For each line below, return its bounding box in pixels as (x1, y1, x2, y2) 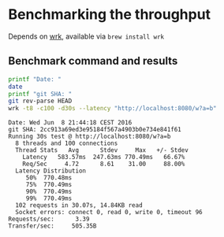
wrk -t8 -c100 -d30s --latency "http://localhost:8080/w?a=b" (8, 105, 217, 113)
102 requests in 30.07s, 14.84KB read (15, 202, 144, 209)
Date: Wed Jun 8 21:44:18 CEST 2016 (8, 119, 133, 127)
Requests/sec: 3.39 (8, 215, 90, 224)
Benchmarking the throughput (8, 6, 211, 24)
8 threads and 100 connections (15, 139, 118, 147)
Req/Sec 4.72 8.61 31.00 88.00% (22, 160, 185, 168)
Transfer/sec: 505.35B (8, 222, 97, 230)
